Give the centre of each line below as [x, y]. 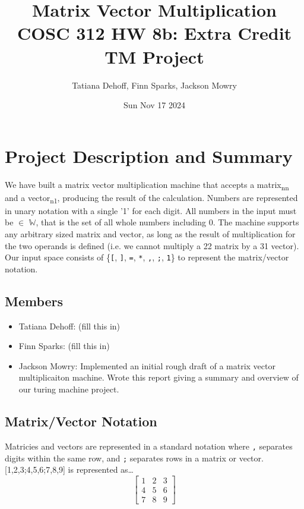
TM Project [154, 56]
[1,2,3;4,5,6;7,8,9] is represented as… [69, 469]
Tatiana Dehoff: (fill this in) [69, 326]
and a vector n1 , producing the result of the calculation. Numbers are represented [151, 198]
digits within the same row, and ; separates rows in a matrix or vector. [134, 458]
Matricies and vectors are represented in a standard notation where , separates [149, 446]
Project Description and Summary [149, 155]
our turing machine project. [69, 389]
